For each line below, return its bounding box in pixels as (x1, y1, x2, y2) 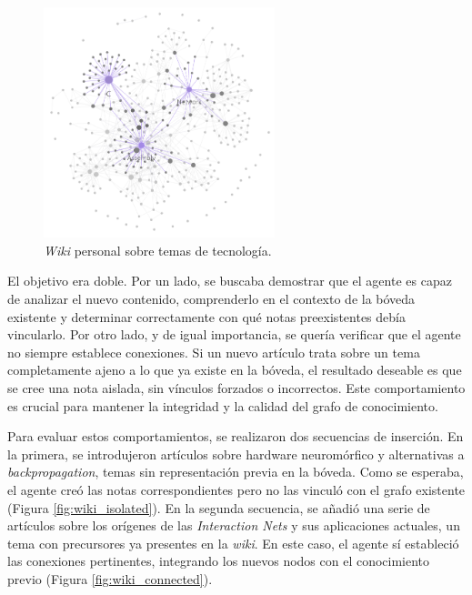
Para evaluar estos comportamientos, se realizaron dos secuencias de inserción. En (7, 427, 464, 446)
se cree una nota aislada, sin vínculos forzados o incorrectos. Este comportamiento (7, 378, 466, 397)
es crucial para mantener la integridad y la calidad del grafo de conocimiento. (7, 396, 438, 415)
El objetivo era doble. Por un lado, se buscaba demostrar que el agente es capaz (7, 271, 452, 290)
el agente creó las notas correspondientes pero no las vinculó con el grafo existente (7, 479, 466, 499)
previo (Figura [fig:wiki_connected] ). (7, 569, 213, 588)
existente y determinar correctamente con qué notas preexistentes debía (7, 307, 406, 326)
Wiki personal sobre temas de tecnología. (44, 240, 272, 259)
